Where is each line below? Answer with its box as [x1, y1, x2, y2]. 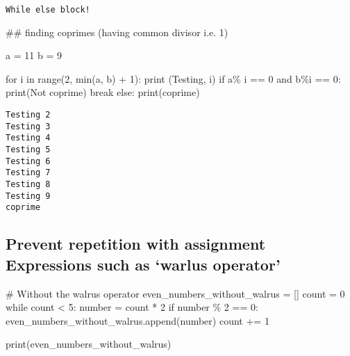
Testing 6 [6, 156, 51, 166]
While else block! [6, 5, 90, 15]
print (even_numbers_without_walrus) [6, 337, 172, 351]
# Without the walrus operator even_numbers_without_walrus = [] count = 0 [6, 286, 345, 300]
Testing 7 [6, 168, 51, 178]
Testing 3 [6, 121, 51, 131]
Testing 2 [6, 110, 51, 120]
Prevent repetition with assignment [6, 233, 266, 254]
